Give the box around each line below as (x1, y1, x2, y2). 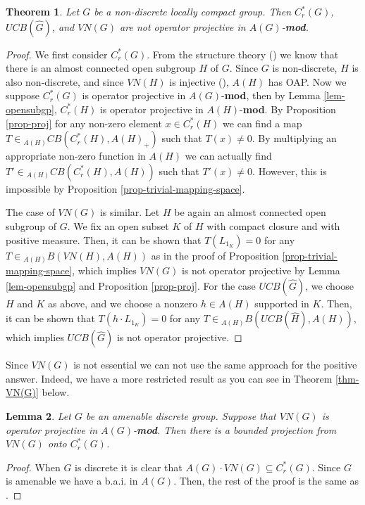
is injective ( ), (169, 74, 229, 89)
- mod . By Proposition (240, 101, 336, 116)
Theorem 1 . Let (6, 4, 80, 18)
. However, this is (252, 163, 327, 178)
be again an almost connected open (174, 205, 326, 219)
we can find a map (223, 115, 302, 130)
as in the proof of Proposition (151, 248, 279, 262)
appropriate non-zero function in (6, 148, 146, 163)
